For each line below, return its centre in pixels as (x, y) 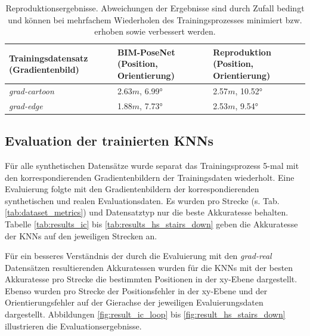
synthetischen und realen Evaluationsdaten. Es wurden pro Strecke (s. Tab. (142, 200)
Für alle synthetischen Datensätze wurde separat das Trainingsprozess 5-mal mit (152, 165)
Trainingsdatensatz (49, 58)
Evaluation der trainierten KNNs (109, 141)
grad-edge (26, 105)
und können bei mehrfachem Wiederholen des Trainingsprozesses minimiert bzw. (155, 19)
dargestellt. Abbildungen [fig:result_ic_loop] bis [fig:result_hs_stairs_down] (145, 314)
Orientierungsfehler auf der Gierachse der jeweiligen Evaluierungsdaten (134, 302)
